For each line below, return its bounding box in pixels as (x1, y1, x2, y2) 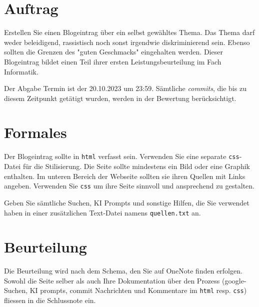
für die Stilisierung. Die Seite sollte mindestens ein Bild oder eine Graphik (22, 161, 250, 171)
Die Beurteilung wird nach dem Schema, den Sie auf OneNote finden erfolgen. (4, 265, 242, 276)
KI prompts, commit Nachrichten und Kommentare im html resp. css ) (29, 285, 247, 295)
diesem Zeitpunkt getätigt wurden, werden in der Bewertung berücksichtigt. (4, 92, 236, 103)
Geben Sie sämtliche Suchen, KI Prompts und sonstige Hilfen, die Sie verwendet (4, 197, 249, 207)
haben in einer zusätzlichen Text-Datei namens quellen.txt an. (4, 207, 201, 217)
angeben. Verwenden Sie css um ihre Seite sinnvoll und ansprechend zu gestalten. (4, 180, 254, 191)
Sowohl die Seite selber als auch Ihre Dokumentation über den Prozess (4, 275, 220, 285)
